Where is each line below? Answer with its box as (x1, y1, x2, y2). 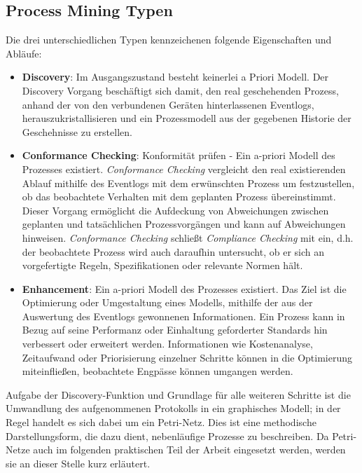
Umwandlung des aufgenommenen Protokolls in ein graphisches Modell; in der (6, 401, 341, 416)
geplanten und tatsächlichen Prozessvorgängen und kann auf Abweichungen (22, 217, 346, 231)
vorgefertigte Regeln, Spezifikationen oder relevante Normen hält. (22, 258, 303, 273)
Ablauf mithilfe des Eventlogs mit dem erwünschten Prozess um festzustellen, (22, 175, 355, 190)
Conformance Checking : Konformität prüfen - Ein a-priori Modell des (22, 148, 335, 163)
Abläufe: (6, 46, 42, 60)
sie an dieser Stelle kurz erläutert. (6, 455, 151, 470)
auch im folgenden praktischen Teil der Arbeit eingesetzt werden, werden (33, 442, 346, 457)
